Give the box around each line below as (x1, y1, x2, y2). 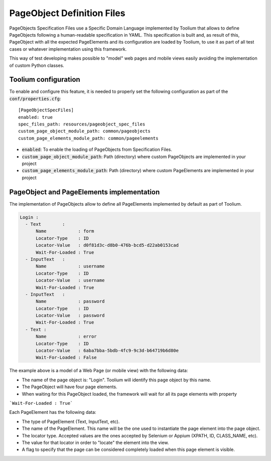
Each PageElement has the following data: (9, 409, 96, 415)
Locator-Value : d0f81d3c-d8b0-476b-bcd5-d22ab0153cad (36, 242, 179, 248)
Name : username (36, 263, 105, 269)
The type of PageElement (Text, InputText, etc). (22, 418, 120, 424)
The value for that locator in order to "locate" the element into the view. (22, 439, 169, 445)
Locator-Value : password (36, 313, 105, 319)
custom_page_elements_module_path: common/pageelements (18, 135, 159, 141)
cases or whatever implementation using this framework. (9, 46, 127, 52)
